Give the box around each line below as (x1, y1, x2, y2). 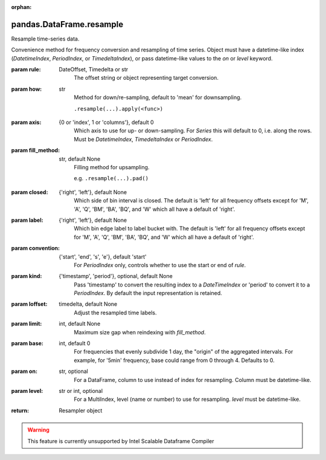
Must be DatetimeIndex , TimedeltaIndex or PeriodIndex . (74, 135, 213, 143)
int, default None (59, 320, 101, 328)
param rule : (11, 66, 42, 73)
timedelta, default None (59, 300, 118, 308)
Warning (27, 426, 50, 433)
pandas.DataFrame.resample (11, 19, 124, 30)
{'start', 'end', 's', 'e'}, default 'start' (59, 253, 147, 260)
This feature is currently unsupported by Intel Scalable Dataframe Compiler (27, 437, 214, 444)
